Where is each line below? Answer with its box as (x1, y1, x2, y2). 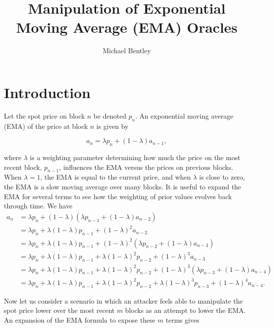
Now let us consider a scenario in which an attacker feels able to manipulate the (4, 295, 243, 306)
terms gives (166, 315, 199, 325)
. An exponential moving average (135, 110, 234, 121)
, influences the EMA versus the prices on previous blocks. (59, 162, 234, 172)
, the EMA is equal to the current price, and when (40, 172, 191, 182)
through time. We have (4, 201, 73, 211)
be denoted (93, 110, 126, 121)
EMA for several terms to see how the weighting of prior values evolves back (4, 191, 232, 201)
